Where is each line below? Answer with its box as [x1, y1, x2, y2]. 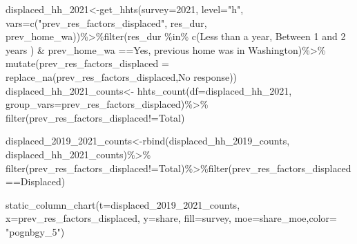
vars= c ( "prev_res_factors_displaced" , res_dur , [6, 15, 207, 30]
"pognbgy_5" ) [6, 224, 65, 238]
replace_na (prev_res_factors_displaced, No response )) [6, 69, 238, 84]
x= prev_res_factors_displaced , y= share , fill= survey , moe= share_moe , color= [6, 211, 337, 225]
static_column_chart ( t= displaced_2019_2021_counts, [6, 197, 240, 212]
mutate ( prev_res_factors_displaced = [6, 56, 169, 71]
